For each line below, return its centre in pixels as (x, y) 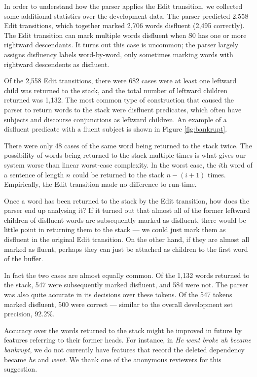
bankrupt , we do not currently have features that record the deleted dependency (124, 349)
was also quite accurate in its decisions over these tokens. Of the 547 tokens (118, 294)
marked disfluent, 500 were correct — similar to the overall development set (118, 304)
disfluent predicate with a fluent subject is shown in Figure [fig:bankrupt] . (116, 129)
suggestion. (21, 369)
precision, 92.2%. (29, 314)
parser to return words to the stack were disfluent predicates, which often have (123, 109)
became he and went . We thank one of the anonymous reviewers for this (113, 359)
